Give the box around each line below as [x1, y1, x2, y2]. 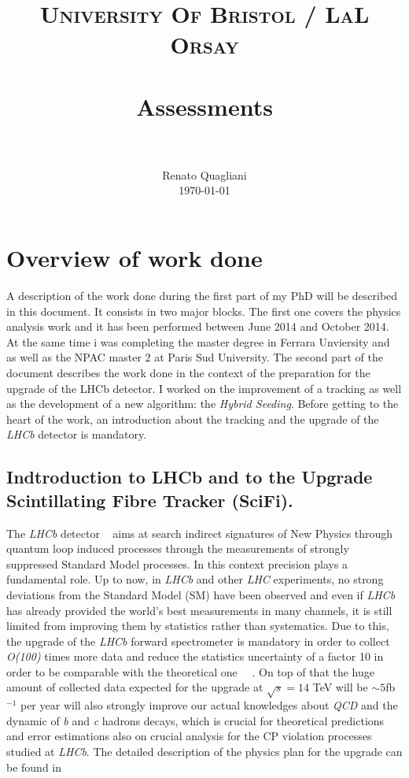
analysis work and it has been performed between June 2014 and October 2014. [6, 318, 389, 335]
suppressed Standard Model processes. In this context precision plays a [6, 555, 348, 572]
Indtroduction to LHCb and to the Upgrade [6, 465, 373, 489]
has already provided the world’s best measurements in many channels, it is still [6, 602, 392, 618]
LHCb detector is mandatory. [6, 426, 147, 443]
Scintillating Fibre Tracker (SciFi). [6, 487, 293, 512]
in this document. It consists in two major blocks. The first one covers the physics [6, 302, 401, 319]
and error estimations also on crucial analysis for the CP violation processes [6, 728, 372, 744]
